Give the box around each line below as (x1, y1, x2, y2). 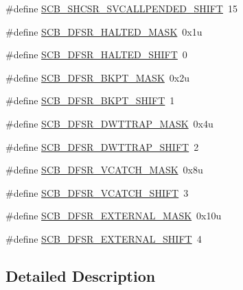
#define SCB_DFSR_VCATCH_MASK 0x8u (5, 162, 203, 177)
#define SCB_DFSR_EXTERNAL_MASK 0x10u (5, 208, 222, 223)
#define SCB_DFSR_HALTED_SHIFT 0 (5, 47, 187, 62)
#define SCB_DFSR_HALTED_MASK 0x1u (5, 24, 202, 38)
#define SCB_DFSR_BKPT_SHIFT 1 (5, 93, 175, 108)
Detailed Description (5, 265, 156, 286)
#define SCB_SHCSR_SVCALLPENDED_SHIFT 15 (5, 1, 238, 15)
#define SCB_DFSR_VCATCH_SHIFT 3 (5, 185, 189, 200)
